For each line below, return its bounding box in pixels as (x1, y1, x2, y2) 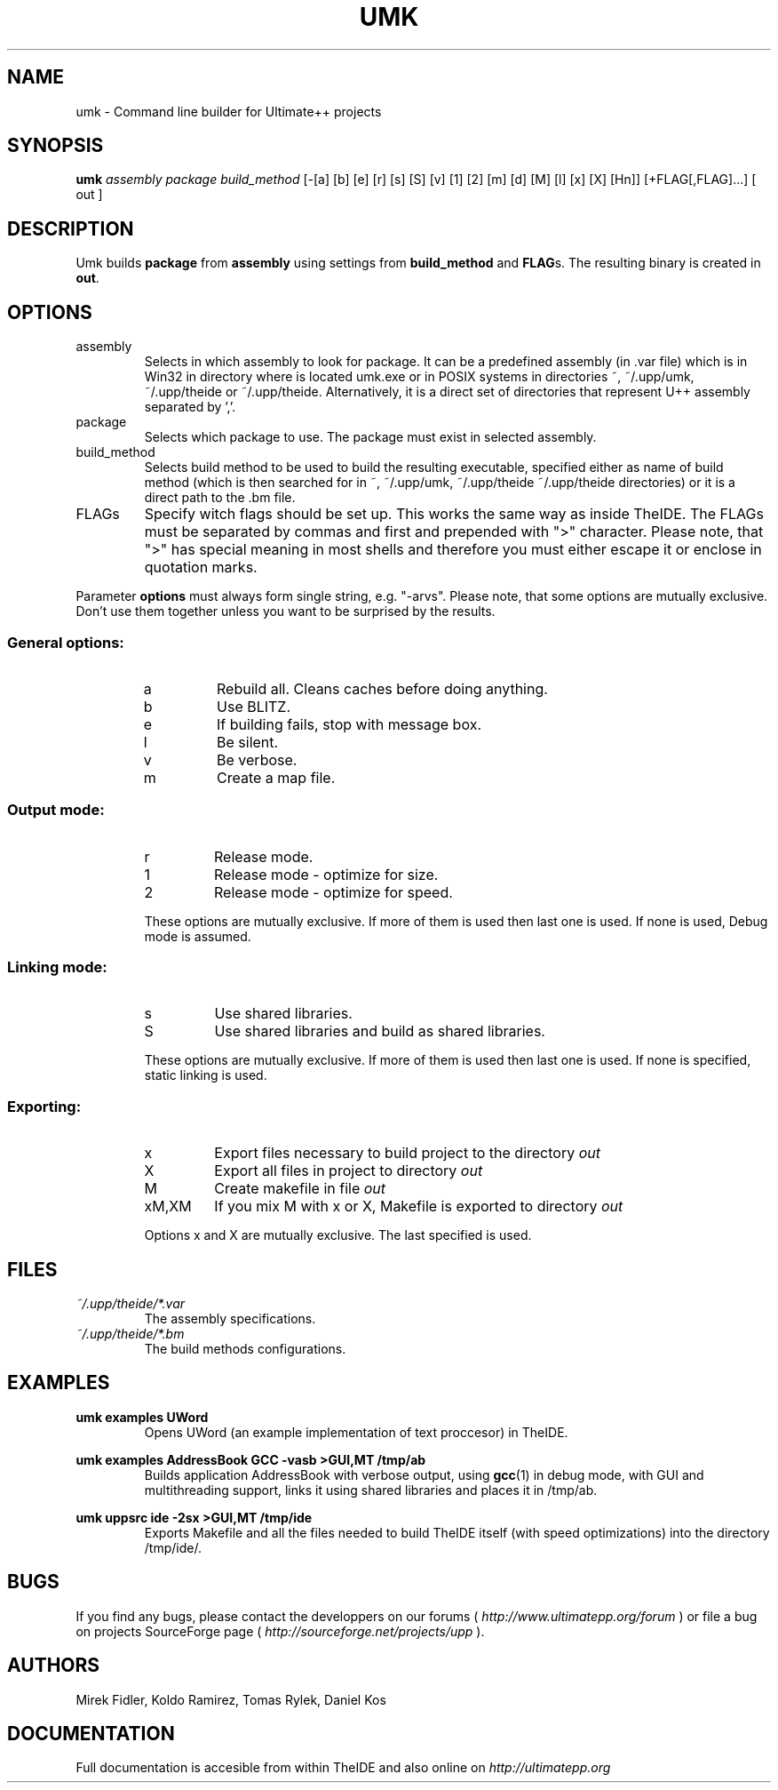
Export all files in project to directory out (214, 1162, 483, 1180)
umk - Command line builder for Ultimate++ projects (75, 103, 382, 119)
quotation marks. (144, 558, 258, 577)
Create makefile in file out (214, 1179, 386, 1198)
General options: (7, 633, 124, 651)
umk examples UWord (75, 1409, 209, 1425)
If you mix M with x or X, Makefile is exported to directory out (214, 1197, 623, 1216)
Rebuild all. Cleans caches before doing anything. (217, 679, 548, 698)
